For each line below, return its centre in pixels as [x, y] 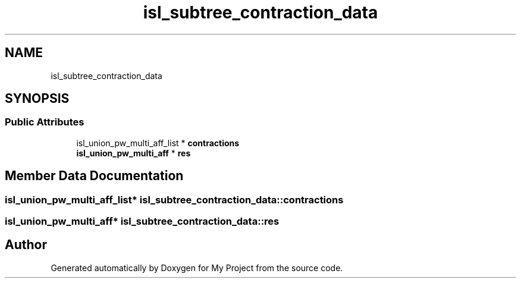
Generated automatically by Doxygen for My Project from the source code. [197, 268]
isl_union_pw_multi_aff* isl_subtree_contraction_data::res [142, 221]
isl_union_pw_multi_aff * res [134, 153]
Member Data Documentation [94, 176]
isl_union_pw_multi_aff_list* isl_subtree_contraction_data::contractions [174, 199]
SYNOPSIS [37, 99]
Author [26, 245]
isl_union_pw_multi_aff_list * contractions [158, 143]
